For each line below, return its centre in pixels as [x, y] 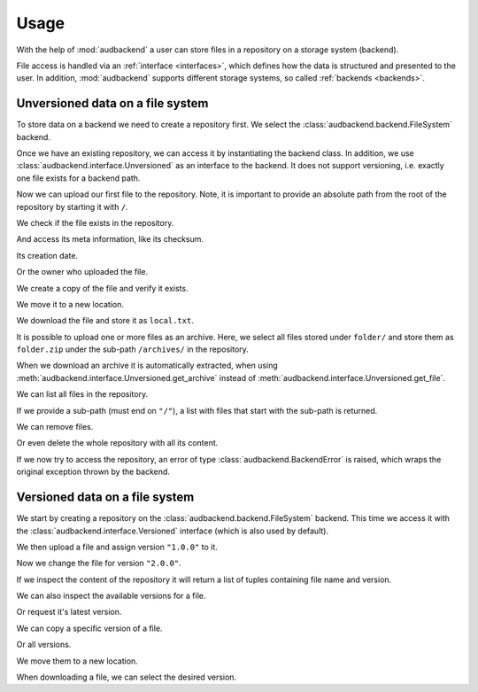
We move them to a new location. [77, 661]
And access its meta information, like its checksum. [110, 239]
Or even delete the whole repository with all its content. [117, 443]
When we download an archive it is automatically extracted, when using [147, 365]
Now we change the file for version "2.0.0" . [99, 564]
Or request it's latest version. [69, 612]
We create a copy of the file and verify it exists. [102, 288]
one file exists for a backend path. [78, 178]
